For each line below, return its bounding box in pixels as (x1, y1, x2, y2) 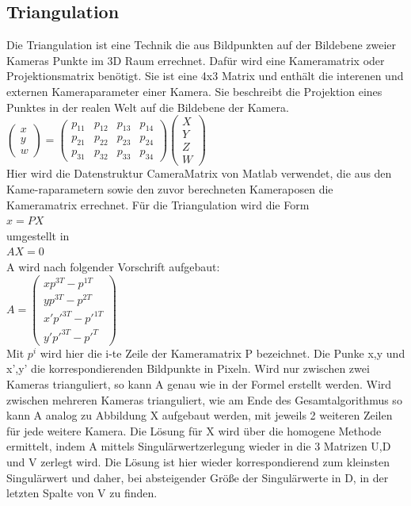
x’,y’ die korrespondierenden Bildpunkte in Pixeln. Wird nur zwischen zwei (6, 360, 370, 377)
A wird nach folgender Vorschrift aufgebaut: (6, 258, 220, 274)
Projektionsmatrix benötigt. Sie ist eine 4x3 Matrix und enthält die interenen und (6, 67, 404, 84)
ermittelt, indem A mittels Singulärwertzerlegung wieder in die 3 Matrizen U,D (6, 438, 391, 454)
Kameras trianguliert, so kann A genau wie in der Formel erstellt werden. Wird (6, 376, 392, 393)
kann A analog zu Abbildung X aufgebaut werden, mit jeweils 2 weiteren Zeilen (6, 407, 393, 424)
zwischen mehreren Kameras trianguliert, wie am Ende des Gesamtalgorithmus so (6, 391, 402, 408)
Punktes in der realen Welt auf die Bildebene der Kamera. (6, 98, 289, 115)
